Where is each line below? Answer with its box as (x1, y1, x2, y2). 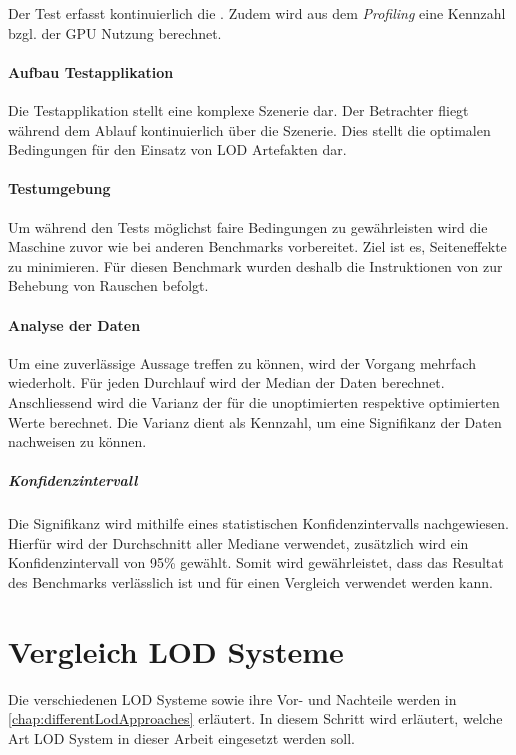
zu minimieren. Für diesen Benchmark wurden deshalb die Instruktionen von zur (8, 255, 503, 276)
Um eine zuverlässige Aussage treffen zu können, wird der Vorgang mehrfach (8, 352, 476, 373)
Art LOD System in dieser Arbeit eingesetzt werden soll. (8, 727, 355, 748)
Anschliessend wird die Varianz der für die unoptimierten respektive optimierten (8, 391, 500, 412)
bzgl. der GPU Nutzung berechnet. (8, 22, 222, 43)
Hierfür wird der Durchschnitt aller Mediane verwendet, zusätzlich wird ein (8, 532, 469, 553)
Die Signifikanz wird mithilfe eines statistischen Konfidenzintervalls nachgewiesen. (8, 513, 509, 534)
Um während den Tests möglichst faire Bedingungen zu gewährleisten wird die (8, 216, 488, 237)
